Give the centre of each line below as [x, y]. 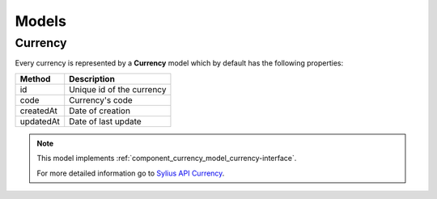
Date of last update [105, 121]
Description [92, 78]
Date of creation [100, 111]
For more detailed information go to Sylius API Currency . [131, 173]
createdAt [39, 111]
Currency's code [101, 99]
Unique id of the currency [118, 89]
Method [35, 78]
